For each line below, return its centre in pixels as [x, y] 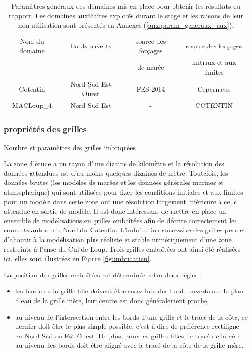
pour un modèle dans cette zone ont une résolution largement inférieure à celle [120, 201]
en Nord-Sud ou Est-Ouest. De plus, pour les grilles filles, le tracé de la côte [128, 335]
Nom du [32, 41]
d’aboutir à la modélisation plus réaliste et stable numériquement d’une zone [118, 239]
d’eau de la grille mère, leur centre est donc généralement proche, [112, 300]
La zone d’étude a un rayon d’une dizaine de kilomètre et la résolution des [114, 163]
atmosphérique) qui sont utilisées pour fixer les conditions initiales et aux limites [124, 192]
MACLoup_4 [32, 105]
